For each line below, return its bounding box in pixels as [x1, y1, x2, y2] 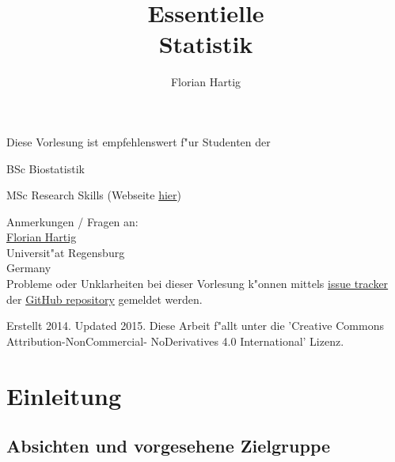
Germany [6, 259, 51, 276]
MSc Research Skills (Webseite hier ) [6, 187, 182, 203]
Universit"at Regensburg [6, 244, 125, 260]
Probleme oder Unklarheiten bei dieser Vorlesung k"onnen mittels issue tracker [6, 275, 389, 292]
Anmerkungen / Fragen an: [6, 213, 139, 229]
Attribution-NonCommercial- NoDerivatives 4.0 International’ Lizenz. [6, 332, 344, 349]
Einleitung [6, 379, 122, 411]
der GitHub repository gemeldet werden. [6, 290, 203, 307]
